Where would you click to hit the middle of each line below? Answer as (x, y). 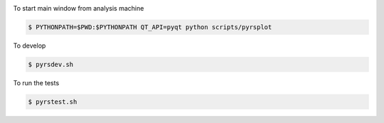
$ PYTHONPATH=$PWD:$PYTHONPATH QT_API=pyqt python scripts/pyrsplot (150, 27)
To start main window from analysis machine (79, 8)
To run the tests (36, 82)
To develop (30, 46)
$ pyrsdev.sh (51, 64)
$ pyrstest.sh (53, 102)
